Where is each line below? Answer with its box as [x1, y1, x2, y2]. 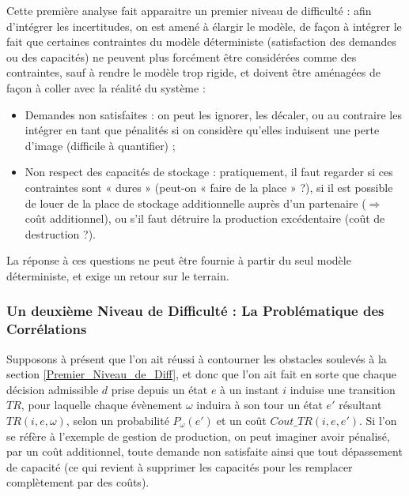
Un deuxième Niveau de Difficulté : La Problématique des [6, 301, 384, 321]
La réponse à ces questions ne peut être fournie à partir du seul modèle [6, 252, 351, 269]
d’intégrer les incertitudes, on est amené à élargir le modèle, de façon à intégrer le [6, 17, 402, 34]
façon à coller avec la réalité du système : [6, 79, 206, 96]
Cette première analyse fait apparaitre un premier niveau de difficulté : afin [6, 2, 372, 18]
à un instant [220, 381, 279, 397]
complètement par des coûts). [6, 474, 150, 490]
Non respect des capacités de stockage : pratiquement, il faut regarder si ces [25, 163, 393, 180]
